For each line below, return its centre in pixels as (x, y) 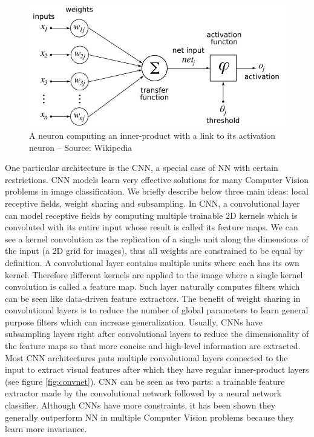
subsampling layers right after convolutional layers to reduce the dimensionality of (157, 334)
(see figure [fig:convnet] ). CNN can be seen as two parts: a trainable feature (145, 381)
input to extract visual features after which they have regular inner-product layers (157, 369)
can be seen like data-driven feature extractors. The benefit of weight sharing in (153, 298)
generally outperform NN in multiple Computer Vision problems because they (149, 417)
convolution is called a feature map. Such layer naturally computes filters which (152, 286)
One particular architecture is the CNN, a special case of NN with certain (142, 168)
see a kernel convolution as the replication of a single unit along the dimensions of (157, 239)
